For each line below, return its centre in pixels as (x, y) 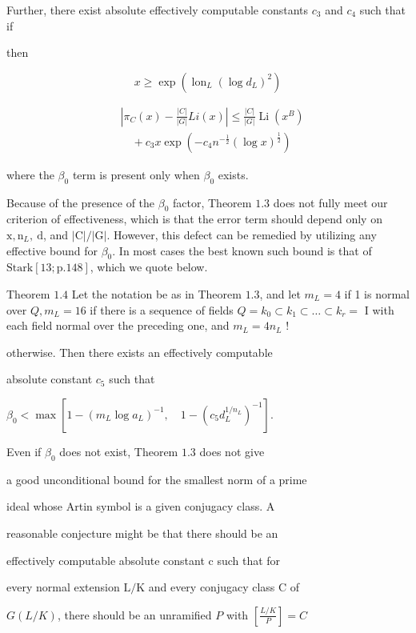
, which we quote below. (149, 267)
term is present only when (136, 174)
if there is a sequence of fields (162, 309)
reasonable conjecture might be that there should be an (142, 533)
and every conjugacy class (212, 587)
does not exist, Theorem (119, 451)
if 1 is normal (377, 294)
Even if (24, 451)
